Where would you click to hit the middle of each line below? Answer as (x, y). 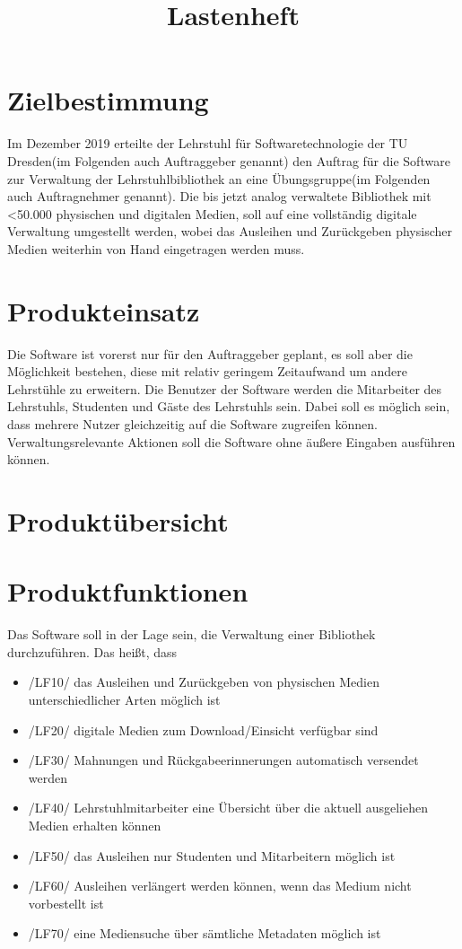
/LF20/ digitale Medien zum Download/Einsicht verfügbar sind (203, 729)
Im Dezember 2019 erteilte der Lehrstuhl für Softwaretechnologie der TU (208, 143)
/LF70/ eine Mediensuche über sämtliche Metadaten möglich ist (205, 933)
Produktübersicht (118, 520)
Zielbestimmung (108, 100)
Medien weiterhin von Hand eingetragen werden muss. (156, 248)
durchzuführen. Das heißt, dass (92, 651)
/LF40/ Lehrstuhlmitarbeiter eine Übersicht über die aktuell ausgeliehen (228, 808)
